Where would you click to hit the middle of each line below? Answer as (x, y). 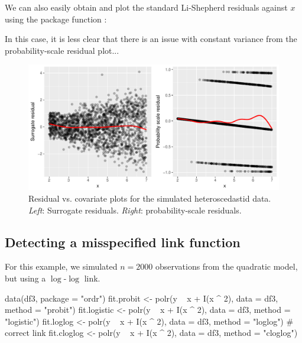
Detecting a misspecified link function (123, 242)
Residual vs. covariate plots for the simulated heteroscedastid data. (150, 198)
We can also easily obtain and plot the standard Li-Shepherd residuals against (146, 7)
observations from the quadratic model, (226, 266)
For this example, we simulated (61, 266)
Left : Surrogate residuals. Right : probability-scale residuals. (135, 210)
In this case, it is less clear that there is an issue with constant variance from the (151, 39)
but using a (25, 278)
